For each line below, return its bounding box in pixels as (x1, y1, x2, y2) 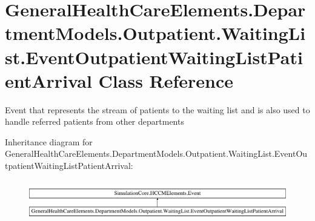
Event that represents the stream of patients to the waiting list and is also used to (5, 103, 310, 116)
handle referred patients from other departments (5, 115, 184, 128)
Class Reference (98, 68, 234, 93)
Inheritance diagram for (5, 135, 93, 148)
